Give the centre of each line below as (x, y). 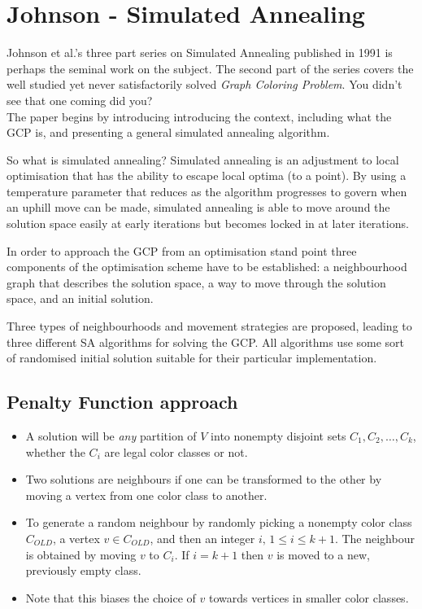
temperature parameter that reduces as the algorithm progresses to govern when (207, 191)
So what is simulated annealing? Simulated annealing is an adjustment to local (203, 159)
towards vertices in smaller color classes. (309, 597)
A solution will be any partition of (111, 436)
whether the (55, 451)
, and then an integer (202, 538)
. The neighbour (374, 538)
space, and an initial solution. (80, 298)
